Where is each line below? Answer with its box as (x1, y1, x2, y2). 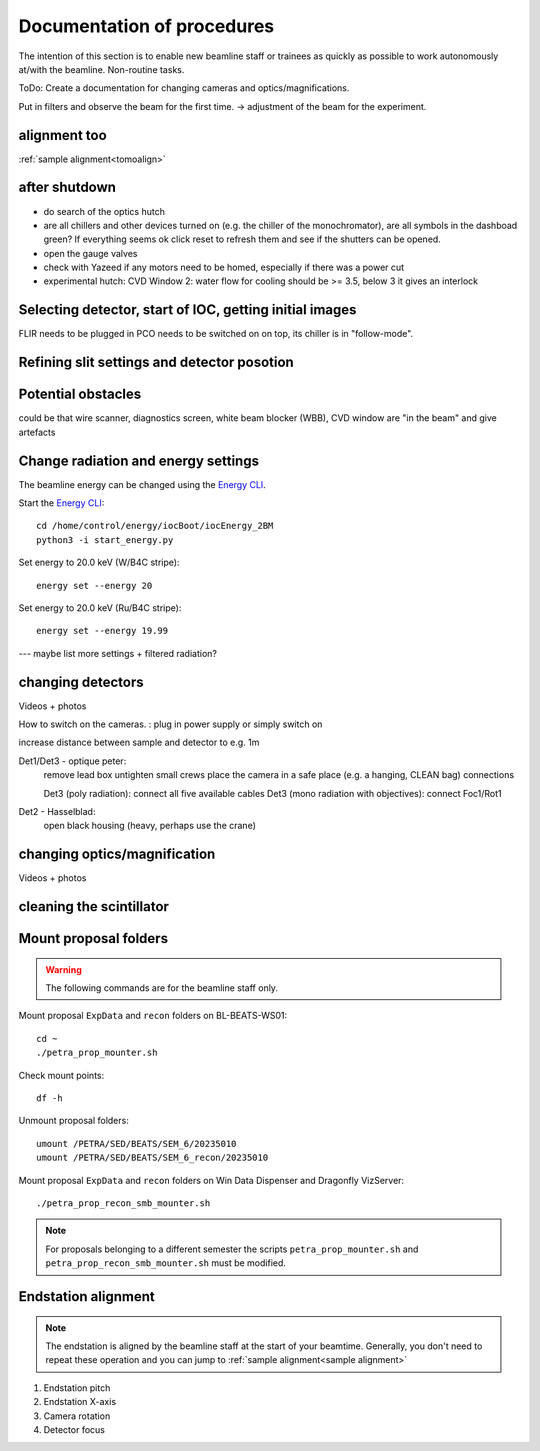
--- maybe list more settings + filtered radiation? (18, 647, 217, 659)
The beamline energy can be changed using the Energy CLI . (18, 478, 267, 490)
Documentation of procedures (18, 15, 275, 37)
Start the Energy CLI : (18, 497, 105, 509)
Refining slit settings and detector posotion (18, 354, 294, 371)
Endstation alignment (18, 1288, 155, 1305)
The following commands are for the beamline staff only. (45, 982, 279, 994)
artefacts (18, 426, 56, 438)
